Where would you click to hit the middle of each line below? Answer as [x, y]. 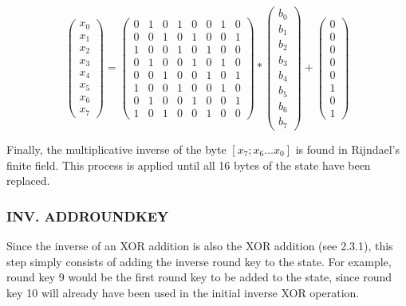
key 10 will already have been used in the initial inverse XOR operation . [183, 292]
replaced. [28, 180]
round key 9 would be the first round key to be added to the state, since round [199, 277]
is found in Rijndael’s [347, 149]
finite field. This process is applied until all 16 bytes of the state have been [189, 165]
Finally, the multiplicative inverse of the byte [116, 149]
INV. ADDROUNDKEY [88, 216]
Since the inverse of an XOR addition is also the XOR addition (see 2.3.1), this [200, 245]
